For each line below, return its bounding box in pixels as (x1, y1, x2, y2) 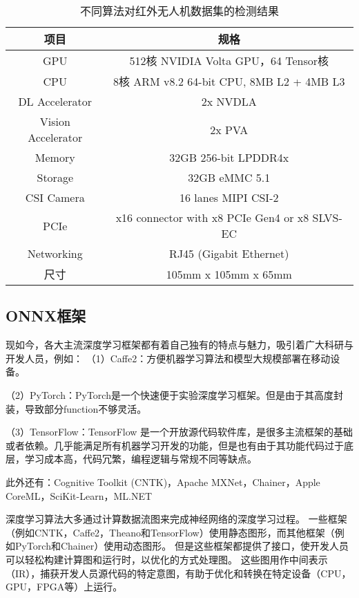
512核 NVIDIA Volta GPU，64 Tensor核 (129, 53, 329, 68)
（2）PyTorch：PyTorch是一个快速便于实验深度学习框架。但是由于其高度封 (6, 387, 343, 402)
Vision (39, 113, 70, 129)
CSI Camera (25, 189, 85, 205)
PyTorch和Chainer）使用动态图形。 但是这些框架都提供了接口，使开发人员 (14, 539, 349, 553)
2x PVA (210, 121, 249, 138)
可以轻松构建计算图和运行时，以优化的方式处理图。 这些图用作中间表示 (6, 552, 328, 566)
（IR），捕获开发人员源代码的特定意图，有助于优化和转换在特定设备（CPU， (6, 566, 351, 580)
